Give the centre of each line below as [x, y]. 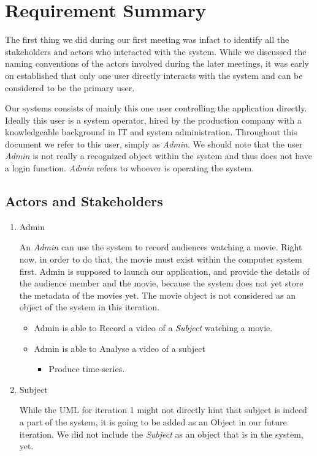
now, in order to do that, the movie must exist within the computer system [161, 259]
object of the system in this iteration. [89, 307]
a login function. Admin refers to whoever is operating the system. [130, 168]
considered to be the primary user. [70, 87]
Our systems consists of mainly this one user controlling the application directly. [156, 108]
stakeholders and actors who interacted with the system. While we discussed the [156, 51]
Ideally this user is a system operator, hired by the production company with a [153, 120]
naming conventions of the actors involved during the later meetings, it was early [157, 63]
